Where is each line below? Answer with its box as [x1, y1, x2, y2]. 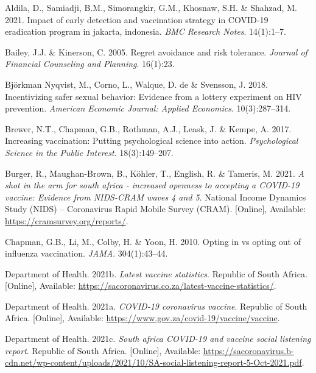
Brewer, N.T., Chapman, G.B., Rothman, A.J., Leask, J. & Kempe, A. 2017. [5, 122, 292, 135]
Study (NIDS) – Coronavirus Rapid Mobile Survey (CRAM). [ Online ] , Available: [5, 202, 306, 215]
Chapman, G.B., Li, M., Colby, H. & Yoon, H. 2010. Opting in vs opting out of [5, 235, 301, 247]
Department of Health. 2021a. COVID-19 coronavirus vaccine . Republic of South [5, 299, 307, 312]
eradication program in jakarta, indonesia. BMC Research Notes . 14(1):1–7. [5, 25, 286, 38]
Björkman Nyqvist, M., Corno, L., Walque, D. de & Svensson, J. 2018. [5, 77, 269, 90]
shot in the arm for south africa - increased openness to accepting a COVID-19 [5, 179, 300, 191]
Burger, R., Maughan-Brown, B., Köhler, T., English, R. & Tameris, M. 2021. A [5, 166, 304, 179]
